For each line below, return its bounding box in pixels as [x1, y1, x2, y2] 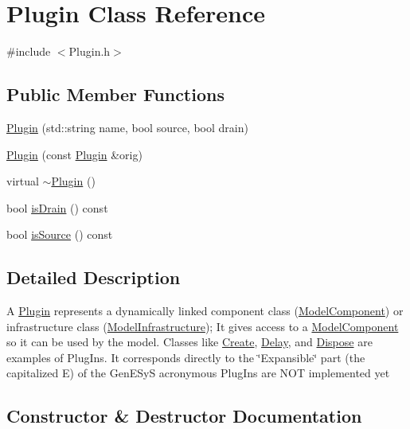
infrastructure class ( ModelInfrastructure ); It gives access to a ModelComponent [6, 318, 399, 334]
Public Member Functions [6, 82, 225, 107]
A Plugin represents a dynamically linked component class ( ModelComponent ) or [6, 302, 404, 319]
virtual [6, 173, 39, 189]
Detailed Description [6, 265, 181, 290]
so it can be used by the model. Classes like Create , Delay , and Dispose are [6, 333, 373, 350]
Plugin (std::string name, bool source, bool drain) [6, 119, 248, 135]
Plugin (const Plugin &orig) [6, 146, 143, 162]
